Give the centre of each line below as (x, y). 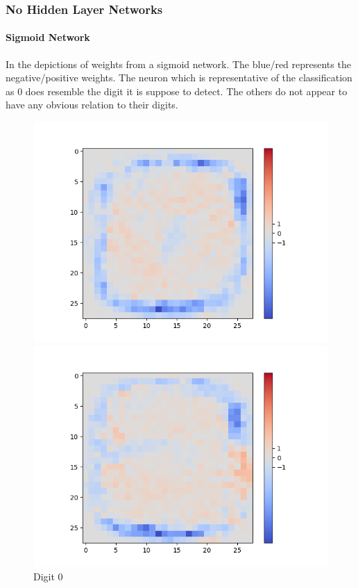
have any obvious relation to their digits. (92, 105)
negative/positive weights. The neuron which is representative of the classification (179, 77)
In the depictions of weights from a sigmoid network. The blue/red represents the (178, 64)
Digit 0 (48, 577)
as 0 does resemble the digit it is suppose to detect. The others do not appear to (177, 91)
